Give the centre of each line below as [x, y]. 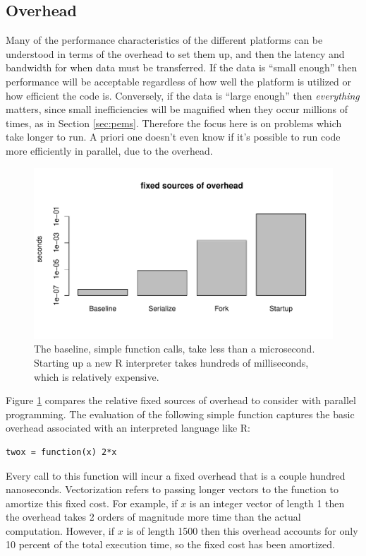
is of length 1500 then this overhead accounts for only [242, 530]
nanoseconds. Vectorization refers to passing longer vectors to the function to [172, 489]
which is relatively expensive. [97, 376]
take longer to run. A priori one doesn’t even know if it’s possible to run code [173, 137]
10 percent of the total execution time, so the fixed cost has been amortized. [170, 544]
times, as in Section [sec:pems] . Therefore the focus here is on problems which [174, 123]
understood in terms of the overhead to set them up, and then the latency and [175, 53]
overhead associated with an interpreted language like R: [128, 428]
